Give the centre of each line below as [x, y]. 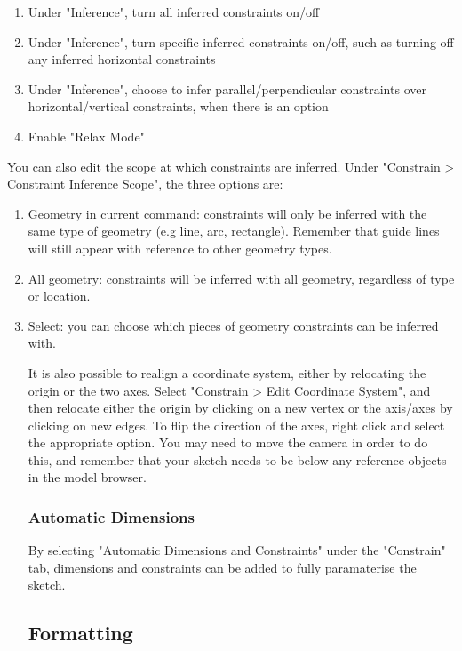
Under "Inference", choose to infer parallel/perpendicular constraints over [227, 88]
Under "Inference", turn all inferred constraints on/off [174, 12]
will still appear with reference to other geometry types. [180, 248]
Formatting [80, 633]
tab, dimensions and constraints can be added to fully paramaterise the [222, 567]
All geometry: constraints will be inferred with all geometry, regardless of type [241, 278]
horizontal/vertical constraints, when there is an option [178, 106]
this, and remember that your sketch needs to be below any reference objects [237, 459]
